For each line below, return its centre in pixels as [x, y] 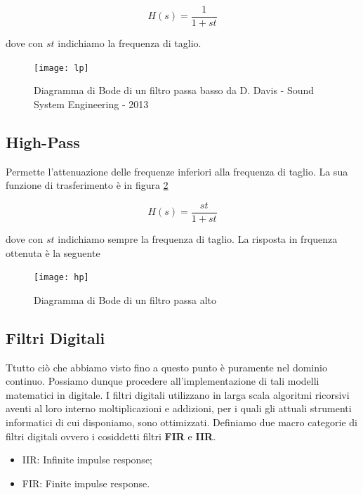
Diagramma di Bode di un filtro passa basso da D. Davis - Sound [174, 90]
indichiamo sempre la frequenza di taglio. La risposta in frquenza [198, 238]
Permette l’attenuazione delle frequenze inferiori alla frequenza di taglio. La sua [177, 171]
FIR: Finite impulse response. [86, 483]
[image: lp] [61, 68]
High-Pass [43, 141]
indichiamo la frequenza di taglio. [130, 43]
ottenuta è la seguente [53, 252]
